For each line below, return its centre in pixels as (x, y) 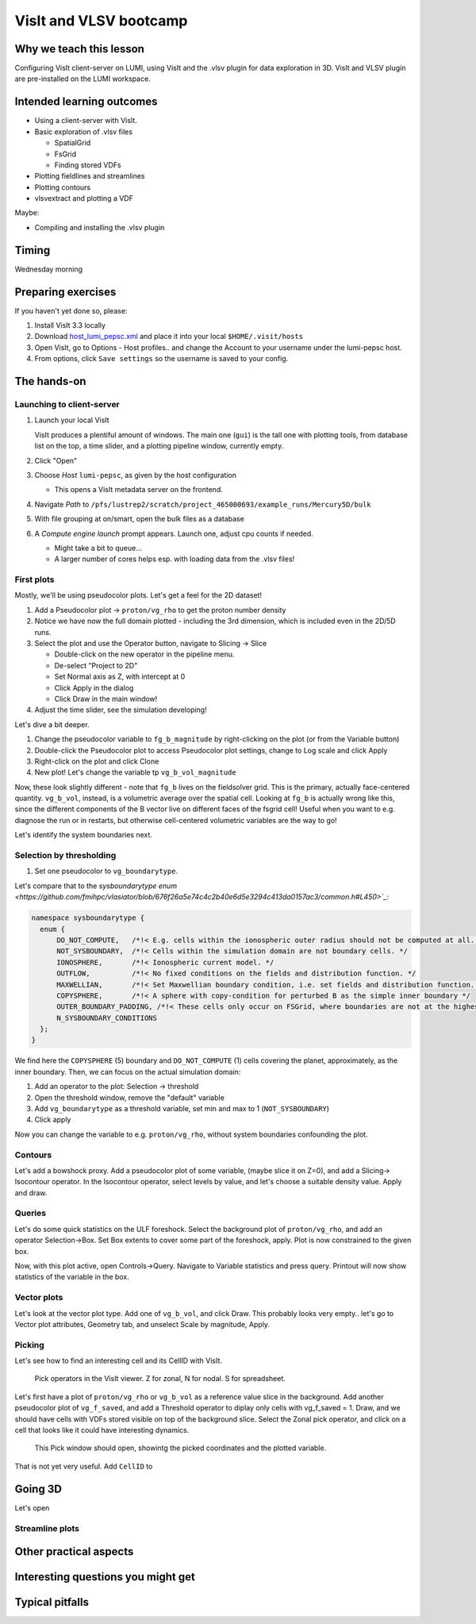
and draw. (31, 1193)
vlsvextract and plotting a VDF (84, 198)
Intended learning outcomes (86, 102)
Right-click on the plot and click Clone (97, 761)
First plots (35, 579)
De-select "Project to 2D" (96, 665)
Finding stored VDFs (88, 165)
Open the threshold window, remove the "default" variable (130, 1097)
